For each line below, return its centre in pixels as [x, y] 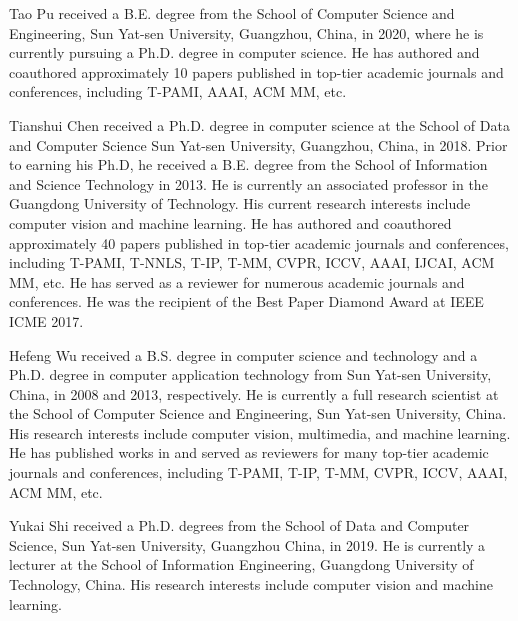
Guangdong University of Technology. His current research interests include [240, 203]
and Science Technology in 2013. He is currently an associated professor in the [248, 183]
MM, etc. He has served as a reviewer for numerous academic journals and [237, 281]
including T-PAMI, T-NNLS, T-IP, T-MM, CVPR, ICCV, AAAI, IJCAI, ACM [252, 262]
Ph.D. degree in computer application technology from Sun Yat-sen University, [250, 374]
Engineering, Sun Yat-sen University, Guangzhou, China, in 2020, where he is [246, 32]
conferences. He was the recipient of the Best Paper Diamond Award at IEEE [246, 301]
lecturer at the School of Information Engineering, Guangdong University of [241, 564]
